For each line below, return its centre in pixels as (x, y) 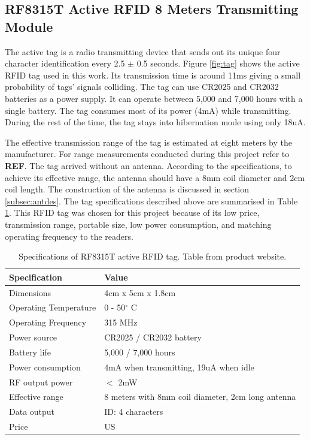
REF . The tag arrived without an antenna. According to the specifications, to (148, 165)
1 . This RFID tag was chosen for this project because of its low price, (132, 213)
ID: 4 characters (134, 412)
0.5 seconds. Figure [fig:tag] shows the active (218, 63)
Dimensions (30, 292)
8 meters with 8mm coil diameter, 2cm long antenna (200, 397)
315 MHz (121, 322)
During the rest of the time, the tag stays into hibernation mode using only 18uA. (155, 122)
